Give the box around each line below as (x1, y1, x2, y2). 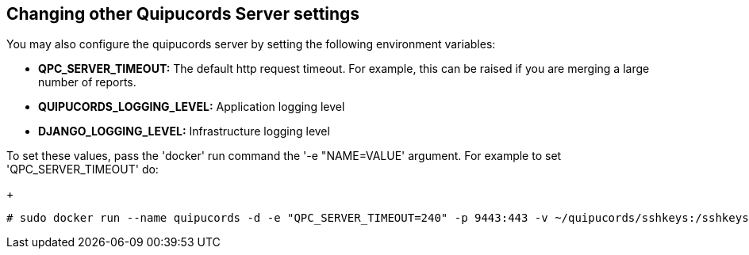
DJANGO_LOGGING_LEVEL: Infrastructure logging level (38, 124, 330, 139)
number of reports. (38, 75, 136, 89)
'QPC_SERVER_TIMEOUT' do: (6, 162, 159, 177)
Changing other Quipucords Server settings (6, 4, 360, 24)
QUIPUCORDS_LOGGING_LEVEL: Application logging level (38, 100, 345, 114)
